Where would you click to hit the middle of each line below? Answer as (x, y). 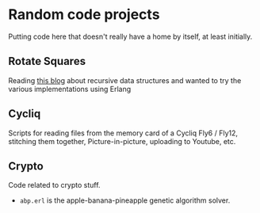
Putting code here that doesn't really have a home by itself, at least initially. (130, 36)
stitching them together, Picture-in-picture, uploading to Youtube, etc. (122, 141)
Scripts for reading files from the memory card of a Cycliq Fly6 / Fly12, (123, 133)
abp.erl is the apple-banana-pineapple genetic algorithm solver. (125, 200)
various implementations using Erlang (70, 89)
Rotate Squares (47, 61)
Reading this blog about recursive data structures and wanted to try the (125, 80)
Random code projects (84, 15)
